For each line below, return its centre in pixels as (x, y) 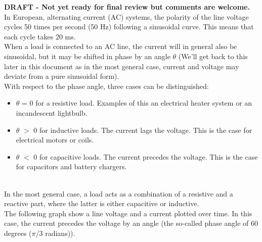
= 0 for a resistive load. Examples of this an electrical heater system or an (137, 103)
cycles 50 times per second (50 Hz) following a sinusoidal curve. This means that (129, 27)
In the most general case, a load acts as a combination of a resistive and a (119, 193)
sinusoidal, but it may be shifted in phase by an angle (87, 56)
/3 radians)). (55, 233)
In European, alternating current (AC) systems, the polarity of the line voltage (126, 16)
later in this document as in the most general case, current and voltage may (122, 66)
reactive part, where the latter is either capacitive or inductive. (102, 203)
